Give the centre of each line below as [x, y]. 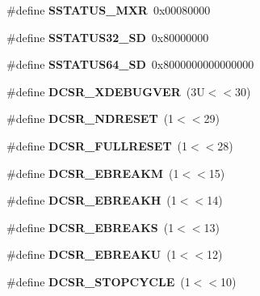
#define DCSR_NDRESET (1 [90, 118]
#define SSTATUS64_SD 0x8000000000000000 [130, 64]
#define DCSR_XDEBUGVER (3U [106, 91]
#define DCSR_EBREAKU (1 [92, 254]
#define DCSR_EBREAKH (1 [92, 200]
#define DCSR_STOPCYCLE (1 [99, 281]
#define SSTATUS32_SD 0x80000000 [108, 37]
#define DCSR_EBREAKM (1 [93, 173]
